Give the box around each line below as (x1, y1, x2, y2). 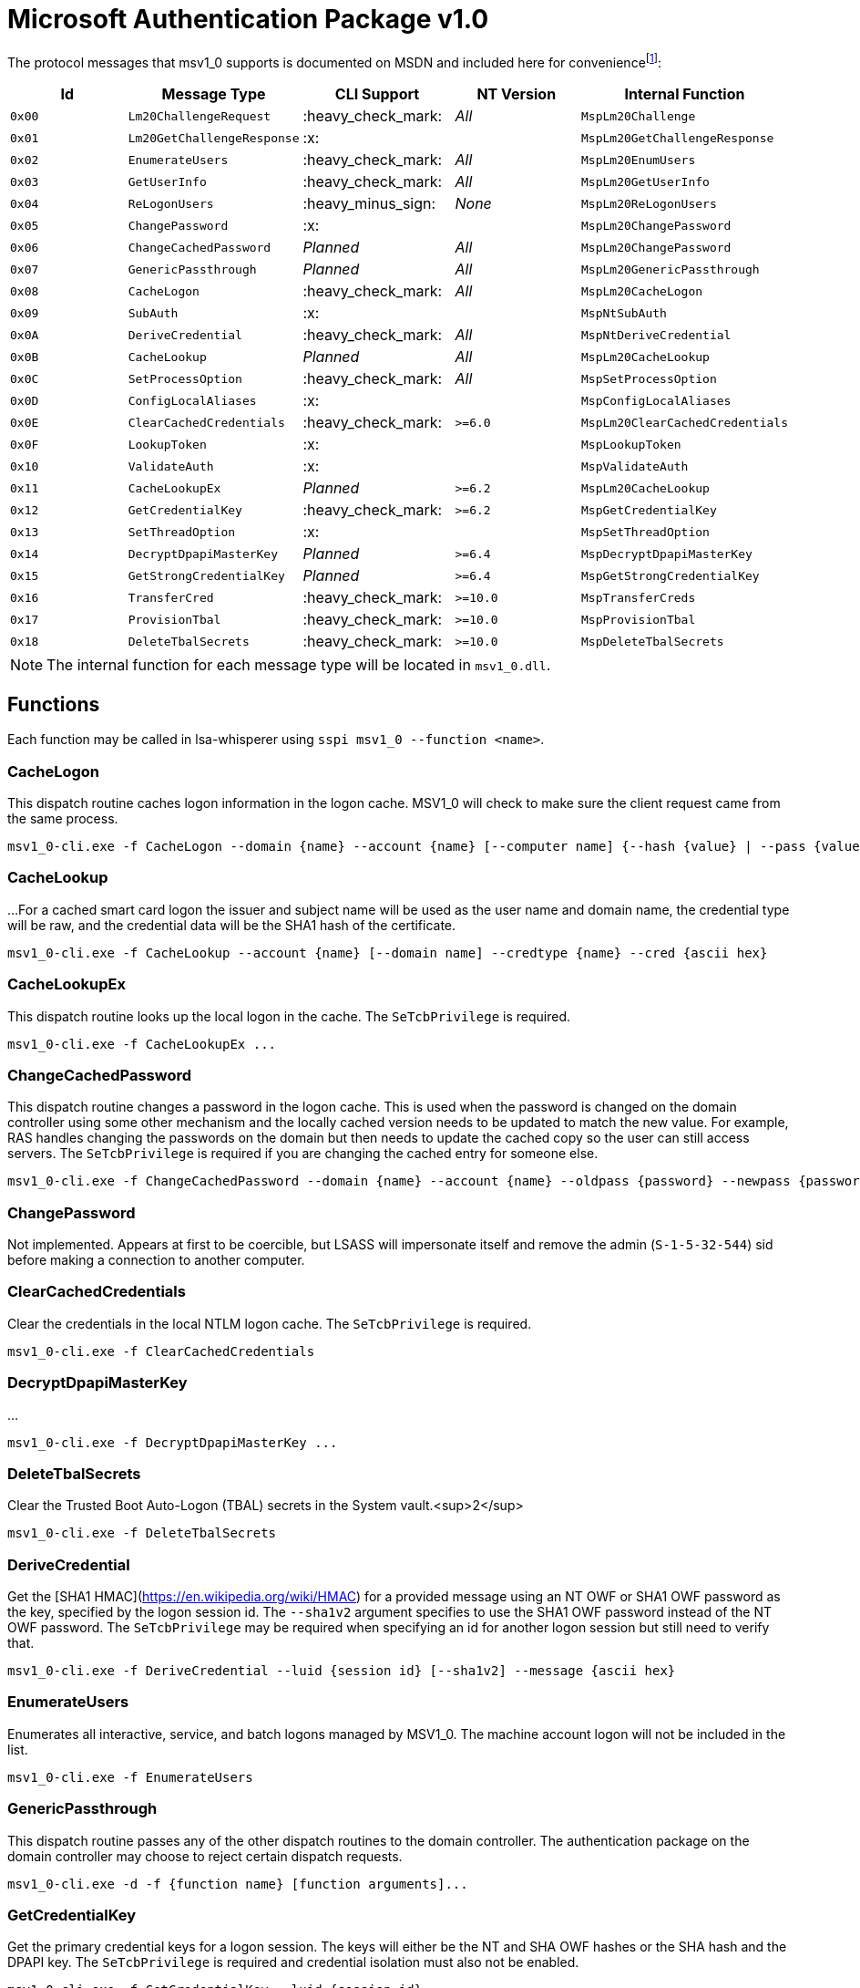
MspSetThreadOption (581, 524, 710, 539)
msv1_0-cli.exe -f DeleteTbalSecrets (7, 1526, 277, 1541)
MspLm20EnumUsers (581, 152, 696, 167)
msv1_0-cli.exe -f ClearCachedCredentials (7, 1343, 315, 1359)
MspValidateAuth (581, 459, 689, 473)
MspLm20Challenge (581, 109, 696, 123)
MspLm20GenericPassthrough (581, 262, 760, 276)
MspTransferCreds (581, 590, 696, 605)
